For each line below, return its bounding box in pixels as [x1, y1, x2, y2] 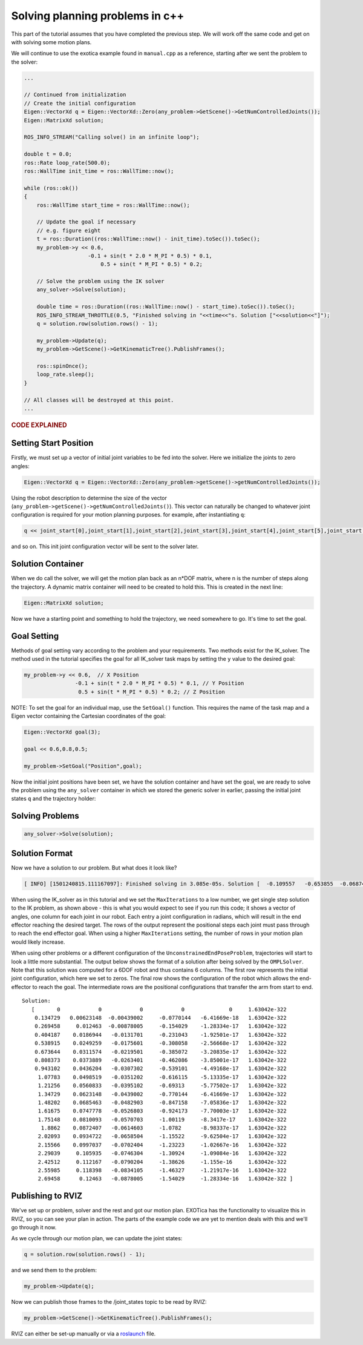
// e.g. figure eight [36, 227, 101, 234]
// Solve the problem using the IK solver [36, 278, 165, 285]
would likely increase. [11, 938, 65, 945]
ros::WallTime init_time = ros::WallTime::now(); [24, 168, 174, 174]
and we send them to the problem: [11, 1266, 97, 1274]
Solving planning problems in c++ [11, 9, 185, 22]
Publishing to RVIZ [11, 1191, 83, 1201]
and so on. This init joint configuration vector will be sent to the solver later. [11, 543, 199, 550]
